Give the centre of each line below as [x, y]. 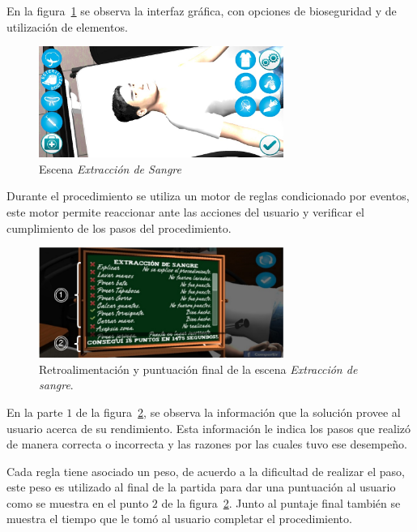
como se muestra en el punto [78, 502]
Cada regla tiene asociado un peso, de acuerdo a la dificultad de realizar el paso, [206, 471]
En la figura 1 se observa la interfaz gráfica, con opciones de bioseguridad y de [202, 11]
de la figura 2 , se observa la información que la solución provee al [238, 412]
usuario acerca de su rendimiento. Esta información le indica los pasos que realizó [208, 428]
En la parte [35, 412]
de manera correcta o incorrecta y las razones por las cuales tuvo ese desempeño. [207, 444]
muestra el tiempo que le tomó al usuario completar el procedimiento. [179, 519]
